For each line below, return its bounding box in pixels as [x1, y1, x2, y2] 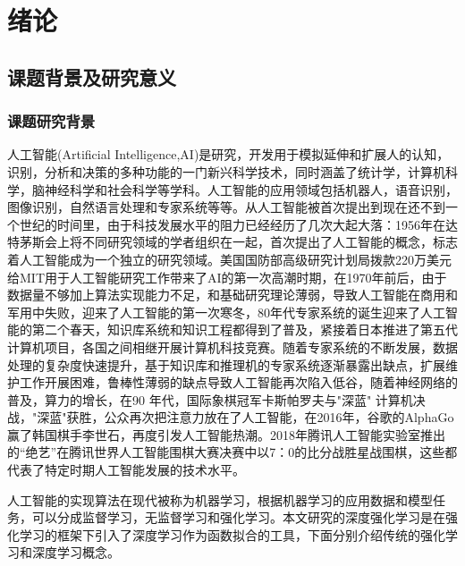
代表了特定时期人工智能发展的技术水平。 [7, 460, 245, 479]
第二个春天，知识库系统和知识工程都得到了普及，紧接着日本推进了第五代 [31, 320, 458, 339]
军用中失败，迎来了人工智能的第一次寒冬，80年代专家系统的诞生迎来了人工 [7, 302, 445, 321]
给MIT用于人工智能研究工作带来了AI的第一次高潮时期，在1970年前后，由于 [7, 267, 447, 286]
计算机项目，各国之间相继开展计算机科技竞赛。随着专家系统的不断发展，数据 [7, 337, 458, 356]
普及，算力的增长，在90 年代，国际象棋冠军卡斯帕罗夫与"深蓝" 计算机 [7, 390, 413, 409]
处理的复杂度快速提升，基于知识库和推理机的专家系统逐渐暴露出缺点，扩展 [7, 355, 445, 374]
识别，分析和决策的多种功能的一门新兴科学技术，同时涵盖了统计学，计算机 [7, 162, 445, 181]
